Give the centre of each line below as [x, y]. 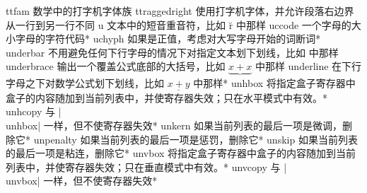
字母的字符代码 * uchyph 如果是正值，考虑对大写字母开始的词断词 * [168, 39]
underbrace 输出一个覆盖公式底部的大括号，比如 [116, 66]
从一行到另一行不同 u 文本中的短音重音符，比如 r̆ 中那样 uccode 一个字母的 [179, 24]
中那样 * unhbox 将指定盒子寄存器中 [274, 82]
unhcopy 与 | [34, 111]
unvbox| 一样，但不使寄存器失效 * [82, 181]
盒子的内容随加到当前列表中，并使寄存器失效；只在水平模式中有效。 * [167, 97]
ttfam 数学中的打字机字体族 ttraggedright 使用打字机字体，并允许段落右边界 [180, 11]
